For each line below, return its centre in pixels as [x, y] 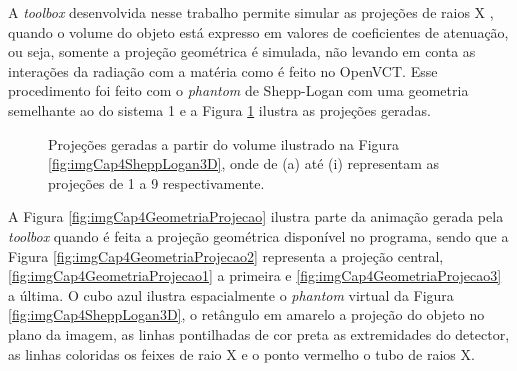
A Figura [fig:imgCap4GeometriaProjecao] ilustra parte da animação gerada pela [256, 216]
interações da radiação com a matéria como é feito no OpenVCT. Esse [223, 70]
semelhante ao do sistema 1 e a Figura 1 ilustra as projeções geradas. [219, 109]
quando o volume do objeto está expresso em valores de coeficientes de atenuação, [258, 31]
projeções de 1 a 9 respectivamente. [156, 182]
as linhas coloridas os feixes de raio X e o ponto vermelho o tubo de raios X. [241, 353]
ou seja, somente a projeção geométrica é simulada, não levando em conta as [242, 51]
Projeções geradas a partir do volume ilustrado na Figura [223, 143]
